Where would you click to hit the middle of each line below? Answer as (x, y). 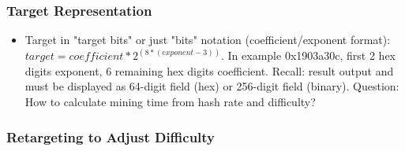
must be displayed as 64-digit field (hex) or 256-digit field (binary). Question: (212, 86)
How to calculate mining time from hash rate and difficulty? (170, 102)
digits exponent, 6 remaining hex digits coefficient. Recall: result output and (209, 70)
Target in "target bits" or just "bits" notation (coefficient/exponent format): (208, 40)
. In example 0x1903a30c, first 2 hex (308, 55)
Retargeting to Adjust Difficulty (111, 136)
